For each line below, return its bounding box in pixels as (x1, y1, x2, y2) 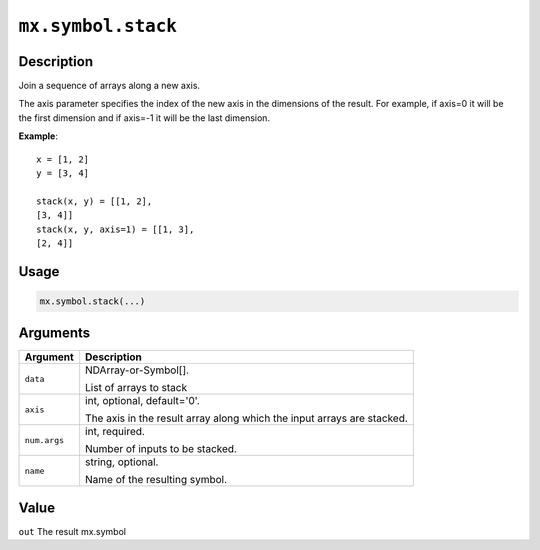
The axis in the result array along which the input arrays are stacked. (85, 411, 409, 425)
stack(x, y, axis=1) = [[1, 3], (36, 223, 195, 235)
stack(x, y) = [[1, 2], (36, 195, 153, 207)
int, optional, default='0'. (85, 394, 200, 408)
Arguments (18, 325, 91, 342)
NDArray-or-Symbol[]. (85, 363, 190, 377)
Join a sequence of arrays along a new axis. (18, 80, 200, 92)
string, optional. (85, 455, 159, 469)
